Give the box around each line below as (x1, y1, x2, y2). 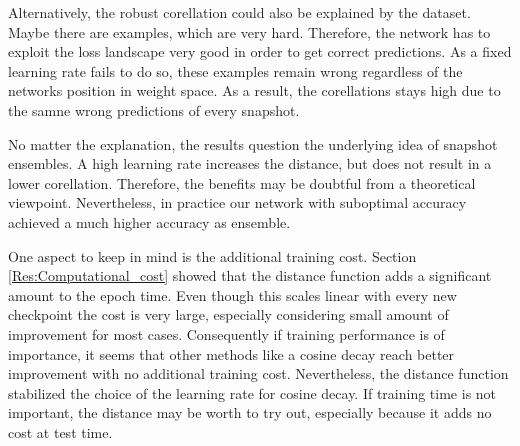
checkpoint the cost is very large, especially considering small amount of (8, 304, 449, 325)
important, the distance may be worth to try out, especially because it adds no (8, 402, 492, 423)
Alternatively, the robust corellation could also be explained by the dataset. (8, 2, 471, 22)
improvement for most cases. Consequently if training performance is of (8, 323, 445, 344)
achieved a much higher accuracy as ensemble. (8, 211, 291, 232)
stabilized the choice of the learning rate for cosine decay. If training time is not (8, 382, 497, 403)
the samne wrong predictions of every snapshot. (8, 99, 300, 120)
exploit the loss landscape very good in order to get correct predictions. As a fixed (8, 41, 512, 62)
